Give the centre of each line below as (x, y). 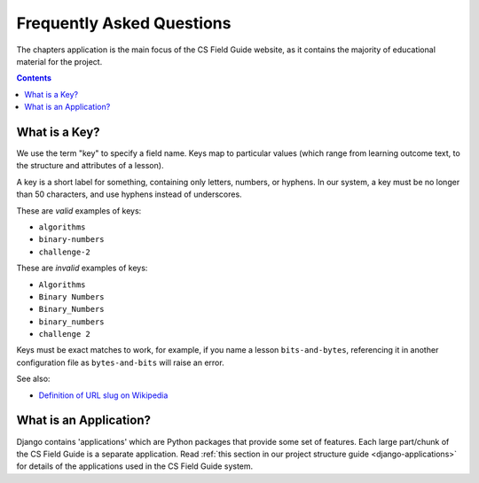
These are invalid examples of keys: (82, 268)
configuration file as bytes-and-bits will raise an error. (121, 362)
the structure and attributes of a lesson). (90, 166)
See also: (33, 379)
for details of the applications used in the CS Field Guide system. (135, 466)
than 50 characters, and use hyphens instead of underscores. (130, 194)
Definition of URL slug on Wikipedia (103, 395)
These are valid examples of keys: (79, 210)
